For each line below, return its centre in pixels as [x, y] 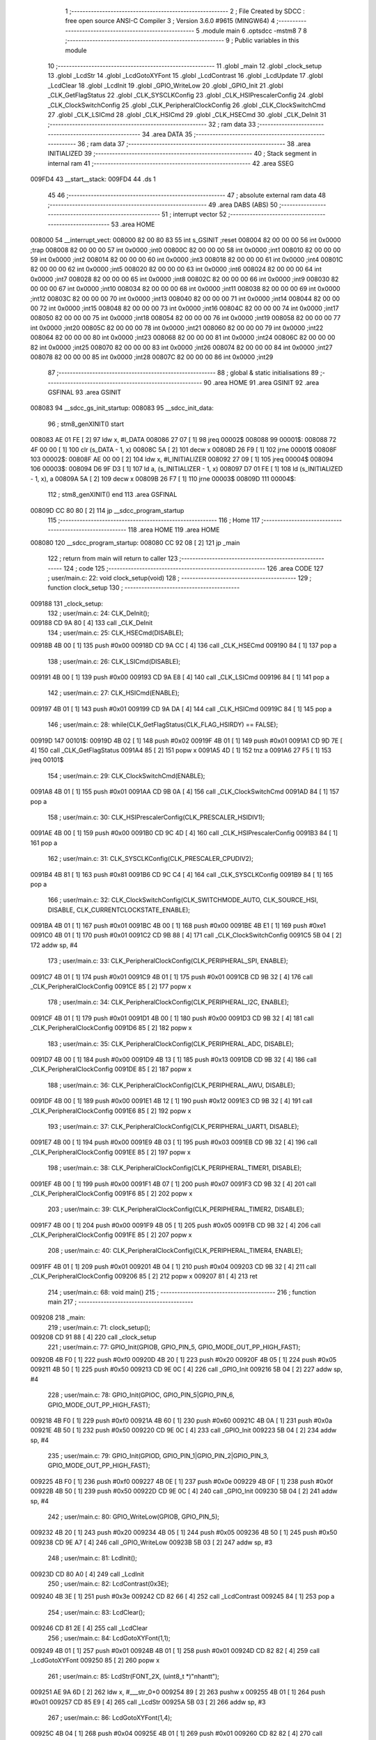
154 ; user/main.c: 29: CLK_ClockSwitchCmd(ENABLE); [126, 775]
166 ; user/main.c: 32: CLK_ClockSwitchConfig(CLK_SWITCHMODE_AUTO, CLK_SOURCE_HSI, [183, 900]
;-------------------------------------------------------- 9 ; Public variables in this [182, 40]
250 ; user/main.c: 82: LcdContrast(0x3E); [108, 1584]
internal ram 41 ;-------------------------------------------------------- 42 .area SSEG [171, 163]
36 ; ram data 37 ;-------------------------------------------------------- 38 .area [194, 144]
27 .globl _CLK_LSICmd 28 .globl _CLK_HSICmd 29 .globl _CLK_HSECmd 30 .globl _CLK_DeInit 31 [187, 114]
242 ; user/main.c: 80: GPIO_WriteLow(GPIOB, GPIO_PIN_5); [133, 1517]
